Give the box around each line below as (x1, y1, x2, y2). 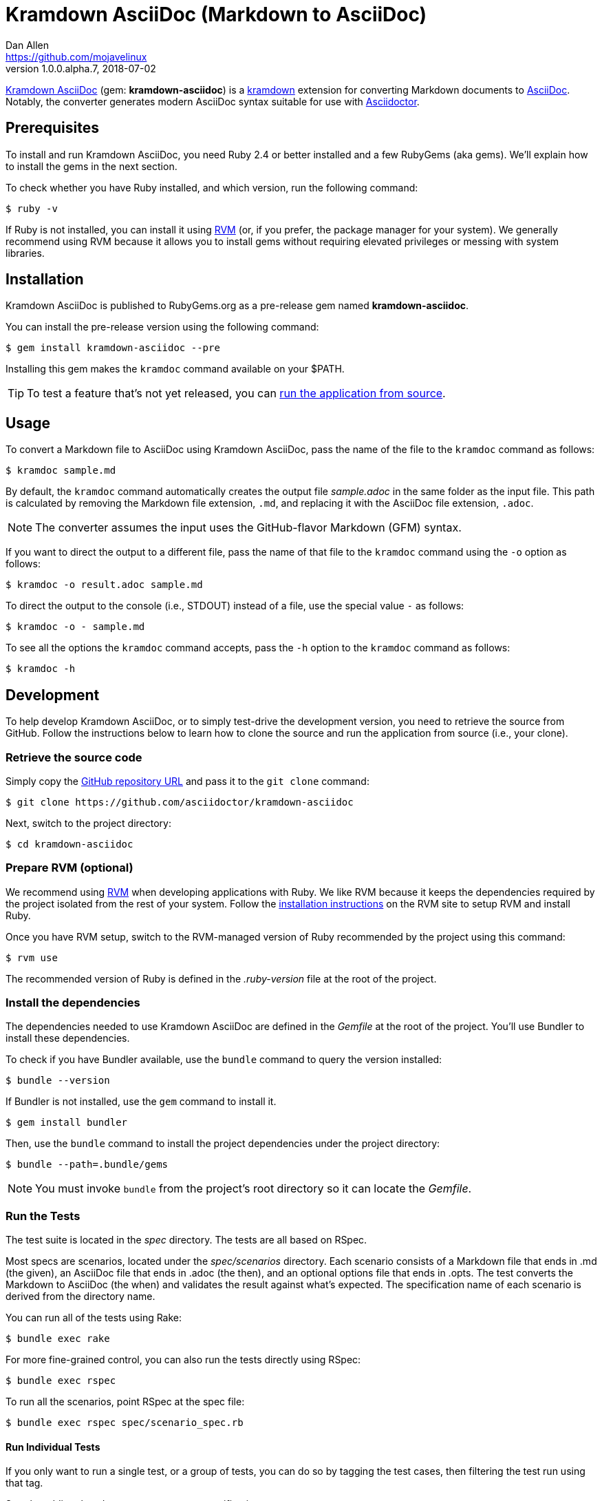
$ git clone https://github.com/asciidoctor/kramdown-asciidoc (6, 796, 354, 808)
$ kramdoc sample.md (6, 465, 116, 476)
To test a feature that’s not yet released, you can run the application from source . (27, 386, 446, 401)
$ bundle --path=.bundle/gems (6, 1159, 169, 1171)
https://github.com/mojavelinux (6, 50, 147, 63)
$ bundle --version (6, 1075, 110, 1087)
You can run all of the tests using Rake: (6, 1312, 182, 1324)
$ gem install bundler (6, 1117, 128, 1129)
